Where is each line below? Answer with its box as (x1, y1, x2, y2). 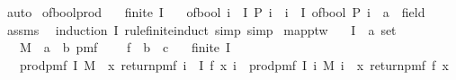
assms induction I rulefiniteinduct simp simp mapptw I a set (6, 20, 397, 39)
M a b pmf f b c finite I (19, 38, 231, 57)
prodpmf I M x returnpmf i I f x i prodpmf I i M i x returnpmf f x (19, 55, 449, 74)
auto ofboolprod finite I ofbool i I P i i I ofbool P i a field (6, 3, 425, 21)
